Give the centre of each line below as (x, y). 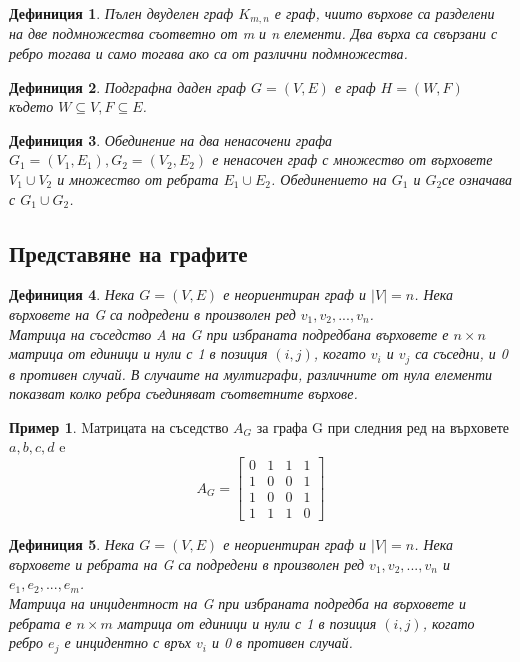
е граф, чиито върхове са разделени (384, 13)
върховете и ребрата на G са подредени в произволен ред (187, 563)
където (31, 106)
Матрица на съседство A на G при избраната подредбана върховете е (229, 333)
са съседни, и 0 (461, 353)
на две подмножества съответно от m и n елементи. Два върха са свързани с (253, 33)
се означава (477, 179)
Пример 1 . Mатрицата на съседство (119, 426)
